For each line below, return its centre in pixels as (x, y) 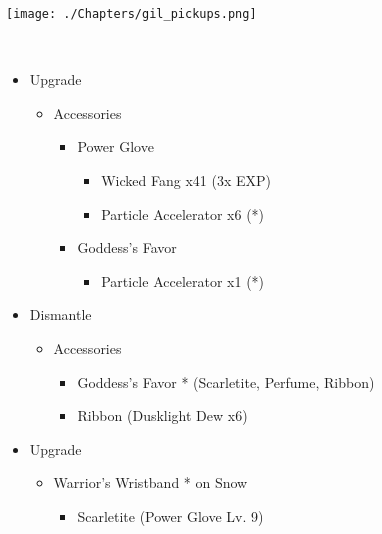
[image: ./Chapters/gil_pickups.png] (131, 14)
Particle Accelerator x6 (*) (183, 213)
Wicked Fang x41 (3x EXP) (186, 180)
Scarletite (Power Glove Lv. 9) (170, 515)
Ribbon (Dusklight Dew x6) (162, 415)
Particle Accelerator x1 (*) (183, 280)
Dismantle (60, 314)
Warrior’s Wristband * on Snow (150, 482)
